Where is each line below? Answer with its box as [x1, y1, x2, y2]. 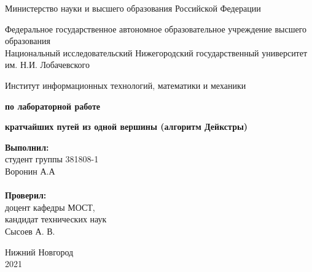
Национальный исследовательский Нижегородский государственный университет [5, 46, 308, 59]
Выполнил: [5, 140, 49, 153]
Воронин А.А [5, 164, 55, 177]
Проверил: [5, 189, 47, 202]
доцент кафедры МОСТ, [5, 200, 95, 213]
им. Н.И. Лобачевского [5, 58, 90, 71]
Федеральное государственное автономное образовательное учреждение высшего [5, 22, 307, 35]
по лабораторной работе [5, 99, 101, 112]
